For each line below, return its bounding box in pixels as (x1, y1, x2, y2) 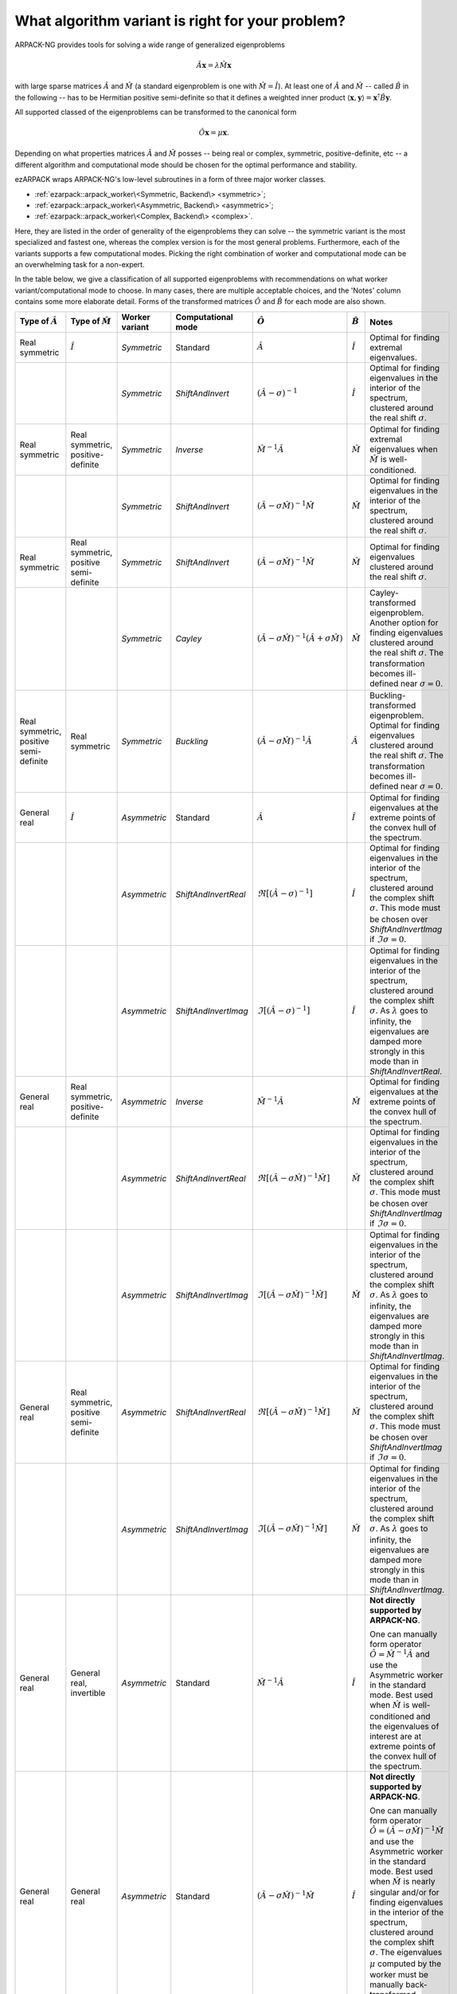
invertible (70, 1688, 106, 1699)
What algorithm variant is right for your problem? (14, 12, 346, 30)
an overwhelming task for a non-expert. (14, 260, 145, 269)
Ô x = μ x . (198, 128, 230, 137)
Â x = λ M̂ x (196, 61, 232, 69)
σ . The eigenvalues (369, 1947, 443, 1958)
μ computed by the (369, 1958, 442, 1969)
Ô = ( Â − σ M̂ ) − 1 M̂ (369, 1823, 444, 1836)
